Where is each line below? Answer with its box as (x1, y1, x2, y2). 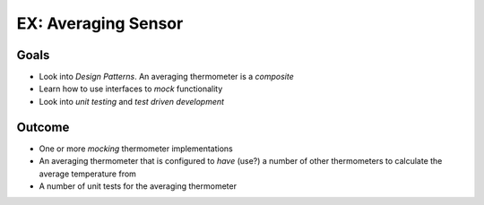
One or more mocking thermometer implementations (39, 143, 233, 154)
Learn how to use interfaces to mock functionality (39, 83, 223, 94)
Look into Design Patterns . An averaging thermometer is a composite (39, 72, 295, 82)
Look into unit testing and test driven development (39, 96, 224, 107)
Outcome (16, 119, 70, 134)
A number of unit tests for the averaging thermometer (39, 180, 238, 192)
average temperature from (39, 168, 136, 179)
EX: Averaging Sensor (16, 13, 184, 33)
